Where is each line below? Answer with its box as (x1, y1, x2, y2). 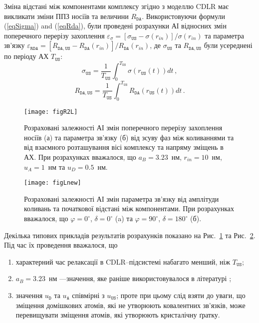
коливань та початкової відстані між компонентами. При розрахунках (24, 203, 235, 214)
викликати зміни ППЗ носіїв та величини (4, 10, 129, 21)
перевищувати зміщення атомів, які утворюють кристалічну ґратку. (15, 310, 220, 320)
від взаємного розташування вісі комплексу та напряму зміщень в (24, 142, 224, 152)
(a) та (115, 213, 133, 224)
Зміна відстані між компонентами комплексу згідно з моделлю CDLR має (4, 1, 229, 11)
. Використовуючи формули (142, 10, 226, 21)
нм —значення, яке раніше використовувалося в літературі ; (48, 273, 232, 284)
